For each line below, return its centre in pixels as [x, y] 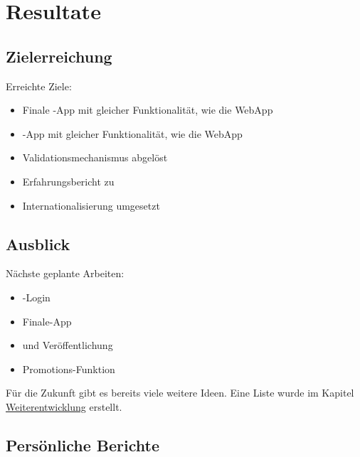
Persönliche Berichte [83, 445]
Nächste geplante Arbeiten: [65, 273]
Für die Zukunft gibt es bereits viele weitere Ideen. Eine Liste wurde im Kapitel [180, 393]
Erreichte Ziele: [39, 86]
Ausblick [38, 243]
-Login [36, 297]
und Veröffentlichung [68, 345]
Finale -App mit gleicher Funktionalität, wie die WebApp [148, 110]
